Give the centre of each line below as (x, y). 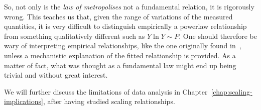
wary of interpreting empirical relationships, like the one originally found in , (123, 46)
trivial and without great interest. (56, 75)
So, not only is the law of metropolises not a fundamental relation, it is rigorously (129, 6)
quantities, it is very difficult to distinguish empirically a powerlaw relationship (125, 26)
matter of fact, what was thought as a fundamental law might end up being (120, 65)
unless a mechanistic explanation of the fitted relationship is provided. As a (120, 55)
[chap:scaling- (232, 91)
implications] (24, 101)
